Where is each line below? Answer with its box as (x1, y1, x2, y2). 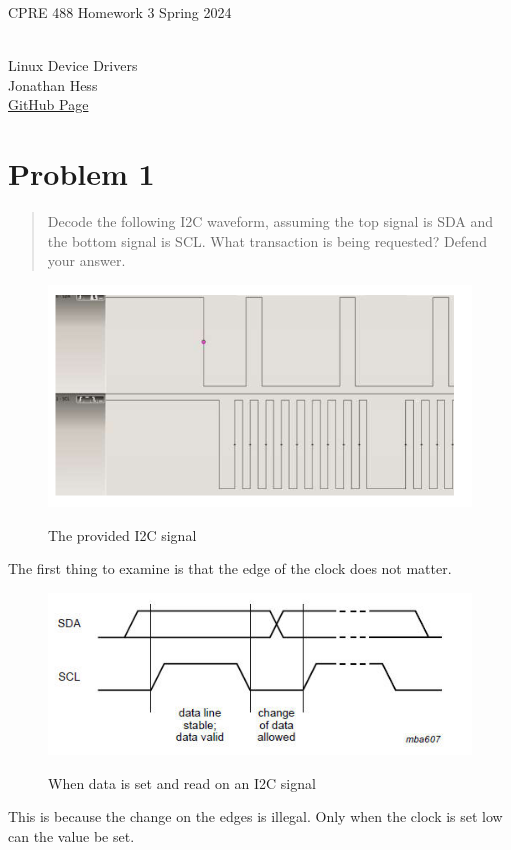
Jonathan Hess (8, 74, 98, 95)
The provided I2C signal (48, 524, 197, 545)
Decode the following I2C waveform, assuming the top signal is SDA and (47, 211, 494, 232)
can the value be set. (8, 826, 135, 847)
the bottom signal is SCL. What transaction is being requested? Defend (47, 230, 487, 251)
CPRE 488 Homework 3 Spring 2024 (8, 2, 232, 22)
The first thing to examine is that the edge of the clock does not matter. (8, 558, 452, 579)
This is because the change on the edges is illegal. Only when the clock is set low (8, 806, 503, 827)
